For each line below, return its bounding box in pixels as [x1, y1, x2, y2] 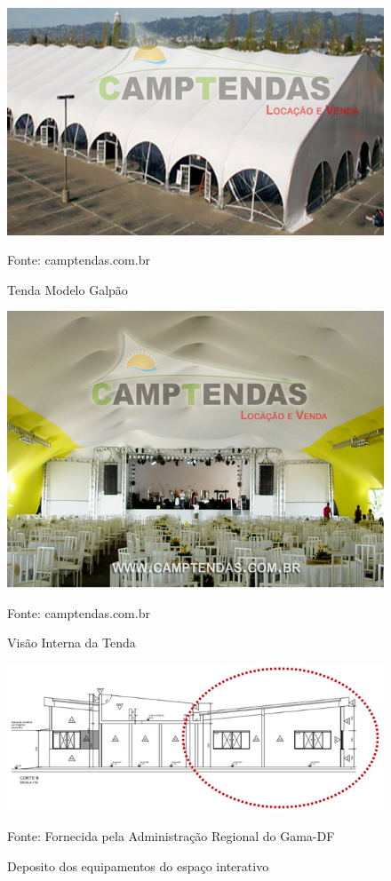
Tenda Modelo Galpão [7, 280, 128, 298]
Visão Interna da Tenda [7, 633, 136, 652]
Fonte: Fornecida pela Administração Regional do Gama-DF [7, 827, 335, 845]
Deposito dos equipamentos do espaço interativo [7, 856, 269, 875]
